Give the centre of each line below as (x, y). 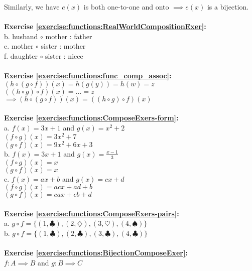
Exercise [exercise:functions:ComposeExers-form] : (91, 118)
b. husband (21, 36)
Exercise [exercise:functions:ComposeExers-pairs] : (92, 213)
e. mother (19, 46)
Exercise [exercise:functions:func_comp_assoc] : (88, 76)
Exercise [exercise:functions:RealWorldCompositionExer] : (105, 26)
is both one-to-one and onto (126, 7)
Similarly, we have (32, 7)
